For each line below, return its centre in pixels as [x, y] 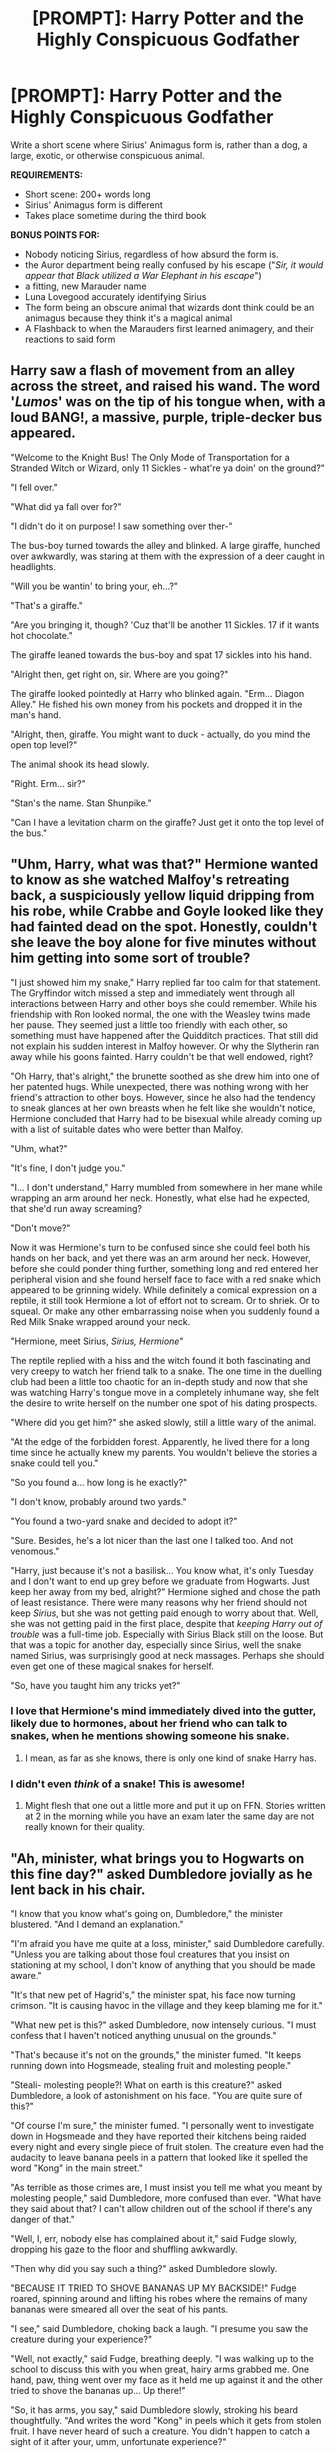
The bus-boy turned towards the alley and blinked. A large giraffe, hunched [165, 545]
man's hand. [36, 714]
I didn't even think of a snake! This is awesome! [128, 1784]
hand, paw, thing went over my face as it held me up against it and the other [166, 2379]
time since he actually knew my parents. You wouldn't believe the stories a [164, 1452]
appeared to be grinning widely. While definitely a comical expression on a [164, 1289]
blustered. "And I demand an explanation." [97, 1924]
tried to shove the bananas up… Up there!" [98, 2390]
